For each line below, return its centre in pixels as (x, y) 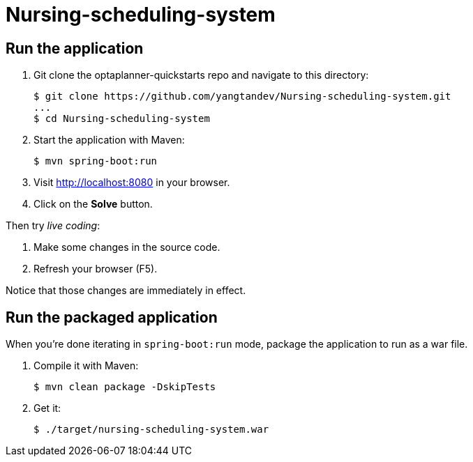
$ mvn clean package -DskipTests (125, 387)
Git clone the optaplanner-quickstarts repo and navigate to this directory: (201, 75)
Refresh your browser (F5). (96, 269)
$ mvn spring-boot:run (96, 161)
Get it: (47, 408)
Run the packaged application (112, 317)
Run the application (75, 48)
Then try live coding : (53, 226)
